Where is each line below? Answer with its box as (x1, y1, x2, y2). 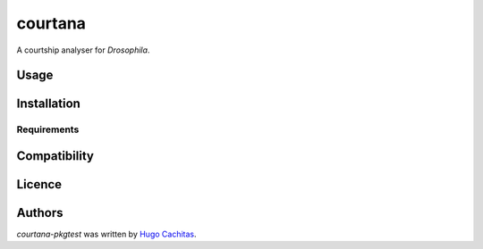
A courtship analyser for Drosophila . (16, 45, 150, 55)
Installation (16, 96, 80, 112)
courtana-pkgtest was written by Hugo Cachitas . (16, 228, 197, 240)
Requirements (16, 123, 80, 136)
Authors (16, 205, 64, 220)
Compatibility (16, 148, 94, 163)
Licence (16, 177, 63, 192)
